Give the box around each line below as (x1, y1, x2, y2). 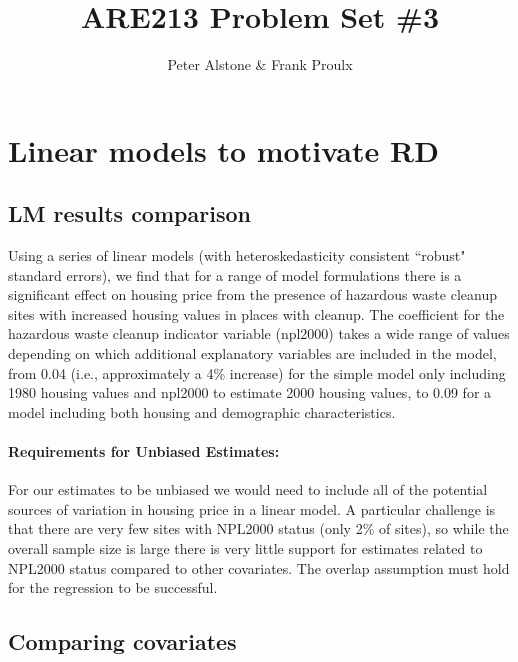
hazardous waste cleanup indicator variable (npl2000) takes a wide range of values (8, 323, 510, 344)
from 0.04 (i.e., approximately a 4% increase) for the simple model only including (8, 362, 506, 383)
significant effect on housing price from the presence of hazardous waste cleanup (8, 284, 497, 305)
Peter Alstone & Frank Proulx (167, 54, 353, 75)
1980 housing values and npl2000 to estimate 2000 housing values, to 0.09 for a (8, 382, 492, 403)
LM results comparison (8, 198, 251, 229)
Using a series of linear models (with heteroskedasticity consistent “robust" (8, 245, 466, 266)
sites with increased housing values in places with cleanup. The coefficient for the (8, 303, 505, 324)
